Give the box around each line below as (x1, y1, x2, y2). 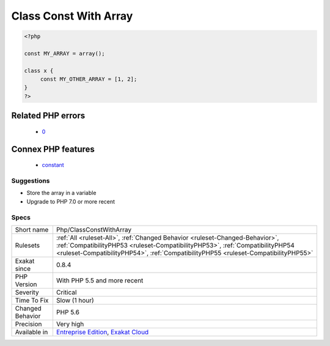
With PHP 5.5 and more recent (56, 276, 144, 284)
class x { (24, 67, 54, 74)
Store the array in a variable (26, 190, 97, 197)
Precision (15, 320, 42, 328)
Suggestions (11, 177, 50, 185)
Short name (15, 225, 49, 234)
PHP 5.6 (56, 307, 79, 316)
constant (42, 161, 64, 169)
